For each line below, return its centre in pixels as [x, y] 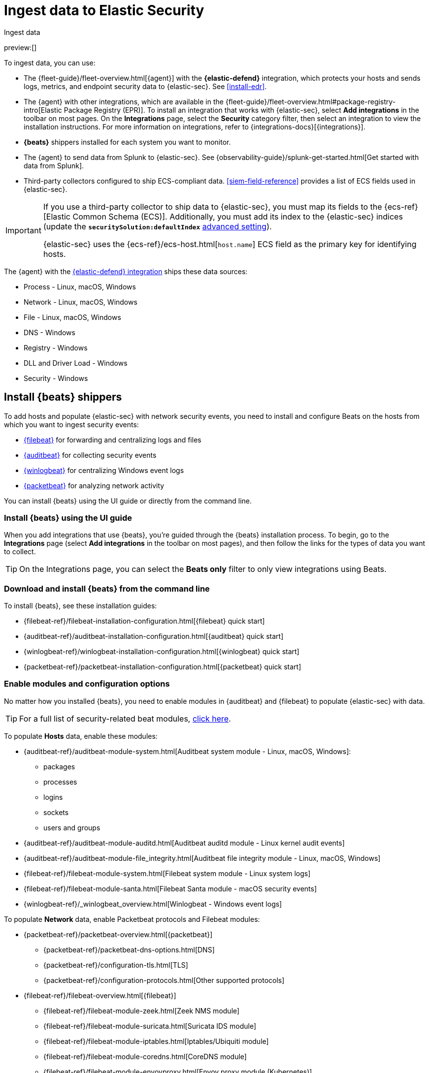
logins [53, 797]
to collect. [20, 552]
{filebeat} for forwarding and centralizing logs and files [113, 440]
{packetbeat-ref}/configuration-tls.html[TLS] [116, 965]
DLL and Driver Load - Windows [76, 363]
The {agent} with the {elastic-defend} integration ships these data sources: [126, 271]
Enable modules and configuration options [87, 684]
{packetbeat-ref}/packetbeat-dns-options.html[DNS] [129, 949]
